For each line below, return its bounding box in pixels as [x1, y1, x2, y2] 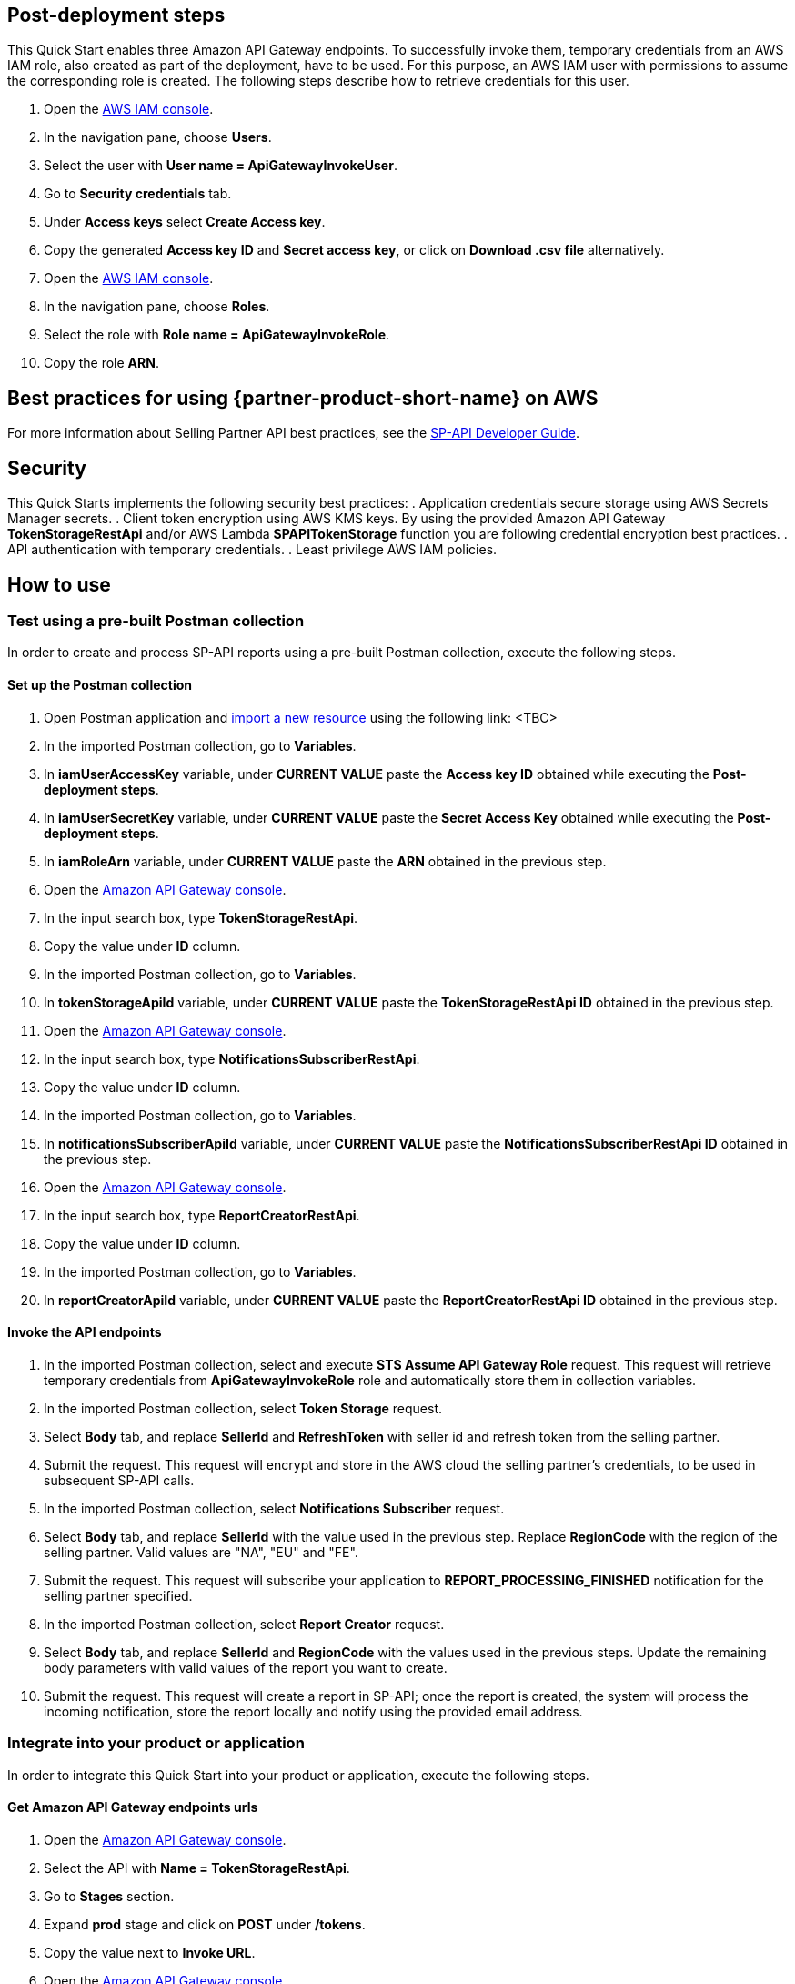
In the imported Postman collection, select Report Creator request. [44, 1615, 445, 1632]
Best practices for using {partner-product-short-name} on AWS [7, 386, 599, 410]
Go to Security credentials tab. [44, 186, 232, 202]
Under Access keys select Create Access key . [44, 214, 326, 230]
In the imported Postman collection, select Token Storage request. [44, 1400, 443, 1416]
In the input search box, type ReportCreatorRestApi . [44, 1207, 360, 1223]
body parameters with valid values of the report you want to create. [44, 1659, 448, 1675]
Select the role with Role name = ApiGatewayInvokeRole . [44, 327, 390, 343]
